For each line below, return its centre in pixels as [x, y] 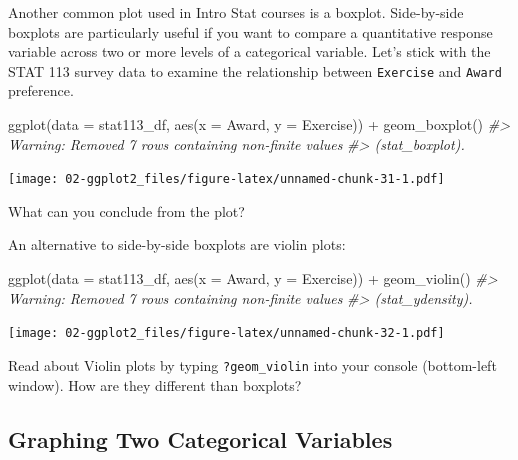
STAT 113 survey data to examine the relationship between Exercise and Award [255, 70]
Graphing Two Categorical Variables [200, 438]
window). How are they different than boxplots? [155, 384]
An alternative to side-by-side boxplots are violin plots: [177, 244]
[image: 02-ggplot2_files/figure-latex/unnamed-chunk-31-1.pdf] [226, 179]
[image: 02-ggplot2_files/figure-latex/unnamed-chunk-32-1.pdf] [226, 333]
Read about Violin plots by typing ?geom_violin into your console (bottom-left [252, 364]
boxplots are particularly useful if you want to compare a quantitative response [250, 31]
